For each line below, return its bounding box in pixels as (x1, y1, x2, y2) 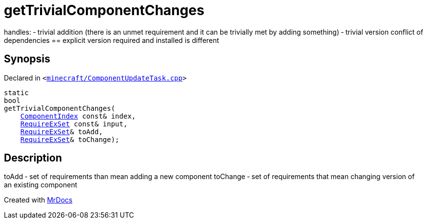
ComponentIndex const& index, (20, 112, 136, 120)
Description (4, 152, 62, 164)
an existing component (4, 181, 78, 189)
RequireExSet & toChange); (20, 135, 120, 143)
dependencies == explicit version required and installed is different (4, 36, 219, 44)
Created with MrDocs (4, 196, 73, 204)
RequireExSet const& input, (20, 120, 128, 128)
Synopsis (4, 53, 50, 65)
